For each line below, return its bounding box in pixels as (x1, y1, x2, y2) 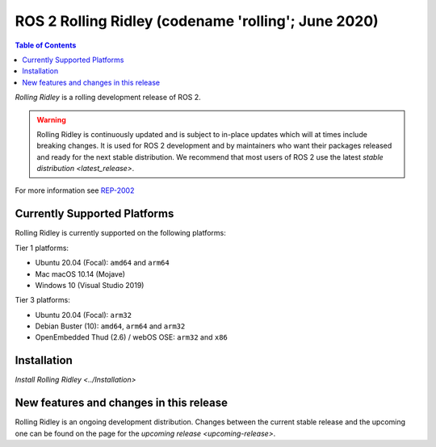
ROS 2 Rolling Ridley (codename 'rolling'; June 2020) (15, 12, 379, 30)
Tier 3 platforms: (15, 295, 70, 305)
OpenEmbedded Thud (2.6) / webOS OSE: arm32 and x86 (35, 332, 228, 342)
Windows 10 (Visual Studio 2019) (35, 280, 145, 290)
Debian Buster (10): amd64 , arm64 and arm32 (35, 321, 186, 331)
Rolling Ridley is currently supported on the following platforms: (15, 228, 226, 238)
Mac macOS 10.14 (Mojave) (35, 269, 125, 278)
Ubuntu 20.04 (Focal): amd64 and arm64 (35, 258, 170, 268)
